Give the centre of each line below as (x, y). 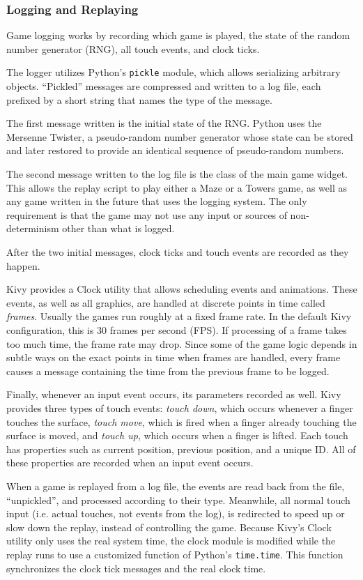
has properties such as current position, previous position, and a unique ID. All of (181, 449)
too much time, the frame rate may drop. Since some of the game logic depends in (182, 343)
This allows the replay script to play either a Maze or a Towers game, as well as (177, 187)
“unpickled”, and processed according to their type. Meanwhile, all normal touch (178, 499)
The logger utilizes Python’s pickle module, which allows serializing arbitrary (173, 72)
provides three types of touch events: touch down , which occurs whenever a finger (180, 407)
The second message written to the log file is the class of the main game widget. (177, 174)
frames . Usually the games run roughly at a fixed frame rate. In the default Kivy (179, 316)
